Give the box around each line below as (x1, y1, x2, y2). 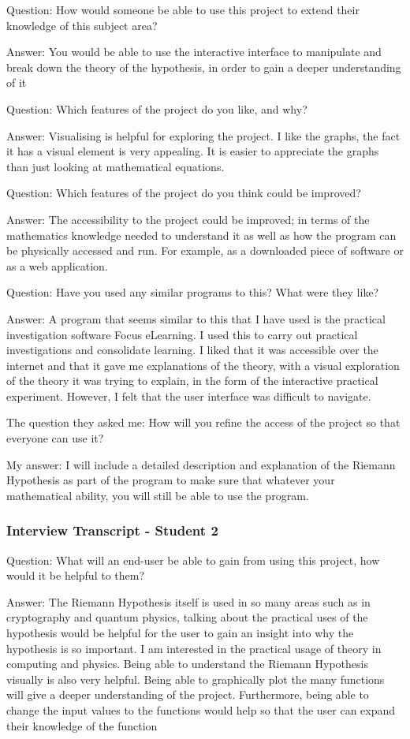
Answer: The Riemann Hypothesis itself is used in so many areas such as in (6, 593, 371, 610)
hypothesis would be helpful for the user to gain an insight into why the (6, 625, 354, 641)
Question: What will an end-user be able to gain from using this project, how (6, 551, 380, 568)
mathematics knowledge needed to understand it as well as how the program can (6, 226, 397, 243)
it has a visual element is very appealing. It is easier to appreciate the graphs (6, 143, 379, 159)
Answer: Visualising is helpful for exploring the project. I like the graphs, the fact (6, 127, 401, 144)
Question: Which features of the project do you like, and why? (6, 100, 307, 117)
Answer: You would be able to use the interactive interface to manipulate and (6, 43, 382, 60)
